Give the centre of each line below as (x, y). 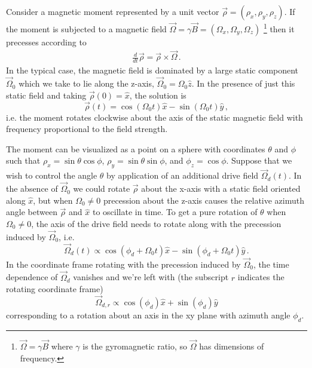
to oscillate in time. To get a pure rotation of (175, 212)
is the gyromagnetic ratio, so (135, 346)
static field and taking (46, 95)
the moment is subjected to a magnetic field (86, 28)
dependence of (32, 277)
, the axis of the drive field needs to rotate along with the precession (156, 223)
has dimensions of (232, 346)
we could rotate (102, 188)
